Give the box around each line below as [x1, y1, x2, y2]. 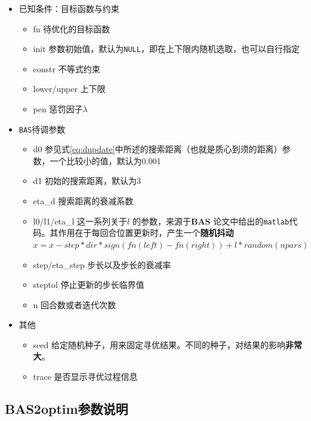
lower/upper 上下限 [33, 82, 106, 95]
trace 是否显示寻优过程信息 [33, 370, 138, 383]
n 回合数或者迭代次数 [33, 298, 116, 311]
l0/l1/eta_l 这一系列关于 [33, 214, 128, 227]
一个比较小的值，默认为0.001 [50, 154, 161, 167]
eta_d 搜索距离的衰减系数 [33, 195, 134, 207]
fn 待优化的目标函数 [33, 22, 110, 35]
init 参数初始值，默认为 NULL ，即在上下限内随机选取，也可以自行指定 [33, 42, 300, 55]
